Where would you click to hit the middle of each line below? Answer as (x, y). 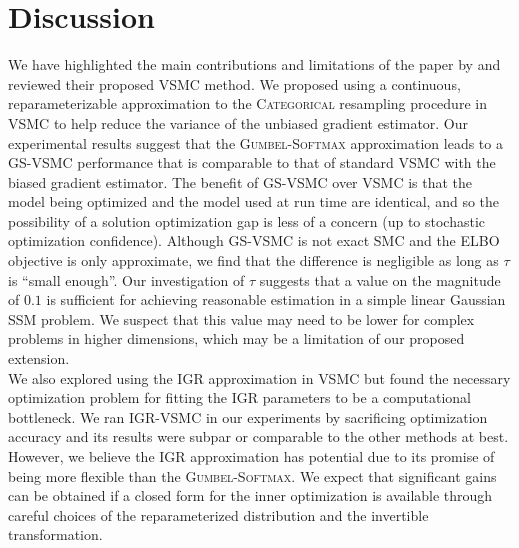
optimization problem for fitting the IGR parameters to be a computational (239, 397)
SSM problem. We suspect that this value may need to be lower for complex (241, 318)
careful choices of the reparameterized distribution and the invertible (218, 514)
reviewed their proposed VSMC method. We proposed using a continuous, (234, 83)
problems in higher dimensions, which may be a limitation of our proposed (236, 338)
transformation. (55, 534)
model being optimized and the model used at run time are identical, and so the (254, 201)
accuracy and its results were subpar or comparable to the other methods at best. (258, 436)
